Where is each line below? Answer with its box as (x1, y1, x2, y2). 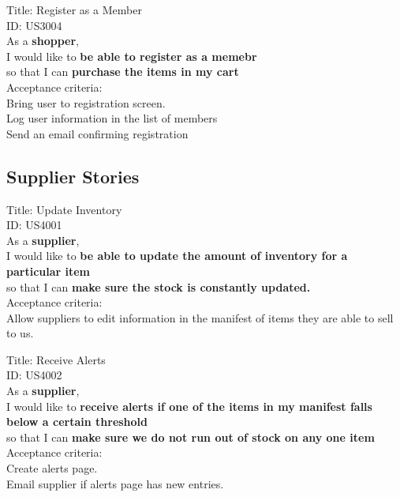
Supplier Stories (6, 164, 140, 188)
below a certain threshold (6, 413, 148, 430)
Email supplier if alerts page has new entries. (6, 475, 224, 491)
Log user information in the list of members (6, 110, 218, 126)
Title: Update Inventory (6, 201, 122, 217)
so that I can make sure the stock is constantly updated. (6, 278, 311, 295)
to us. (6, 325, 34, 341)
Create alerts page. (6, 460, 98, 476)
